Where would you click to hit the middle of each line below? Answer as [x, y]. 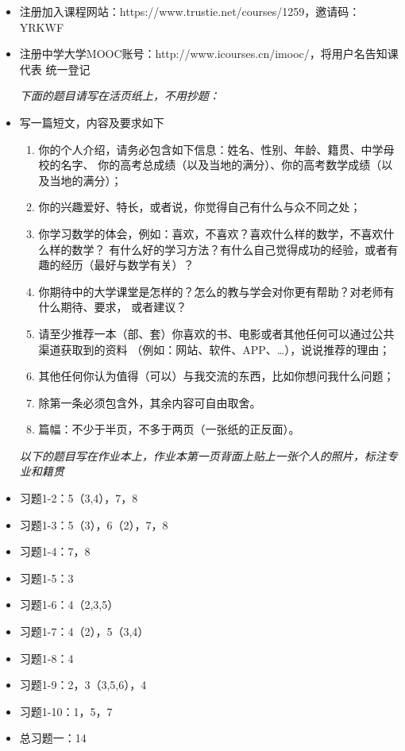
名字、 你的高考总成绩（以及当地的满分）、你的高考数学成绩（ [221, 165]
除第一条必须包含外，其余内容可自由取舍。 [150, 402]
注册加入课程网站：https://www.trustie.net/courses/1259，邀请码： [190, 11]
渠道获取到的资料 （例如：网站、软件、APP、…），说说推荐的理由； [214, 349]
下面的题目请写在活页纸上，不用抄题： [120, 96]
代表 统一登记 [55, 69]
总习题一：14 [53, 738]
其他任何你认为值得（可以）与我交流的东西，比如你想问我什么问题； [216, 376]
